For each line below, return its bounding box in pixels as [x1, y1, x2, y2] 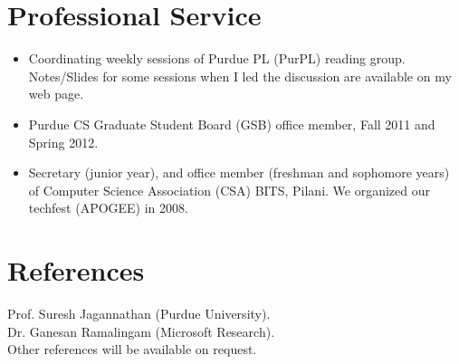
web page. [28, 84, 84, 103]
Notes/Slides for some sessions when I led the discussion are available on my [28, 66, 452, 85]
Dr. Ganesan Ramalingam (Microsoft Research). [7, 321, 275, 340]
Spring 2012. [28, 132, 99, 151]
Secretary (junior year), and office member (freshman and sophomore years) [28, 163, 450, 182]
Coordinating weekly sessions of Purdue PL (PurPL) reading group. [28, 49, 406, 68]
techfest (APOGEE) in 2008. [28, 198, 188, 217]
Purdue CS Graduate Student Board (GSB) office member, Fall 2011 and [28, 114, 435, 133]
